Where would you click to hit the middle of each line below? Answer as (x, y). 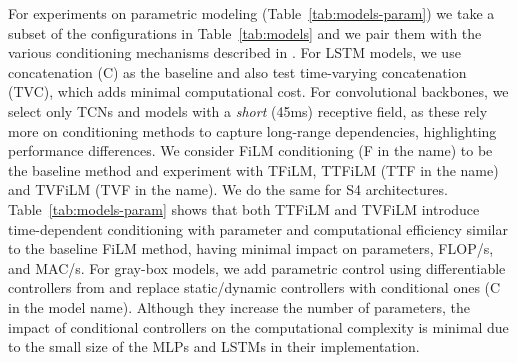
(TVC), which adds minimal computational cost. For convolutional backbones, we (258, 91)
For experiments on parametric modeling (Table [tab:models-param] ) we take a (251, 13)
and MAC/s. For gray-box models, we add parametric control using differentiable (257, 267)
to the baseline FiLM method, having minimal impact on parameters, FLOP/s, (251, 248)
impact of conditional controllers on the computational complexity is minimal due (258, 326)
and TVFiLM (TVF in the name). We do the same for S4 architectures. (228, 189)
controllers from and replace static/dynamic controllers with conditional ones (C (254, 287)
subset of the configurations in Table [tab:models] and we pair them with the (245, 32)
